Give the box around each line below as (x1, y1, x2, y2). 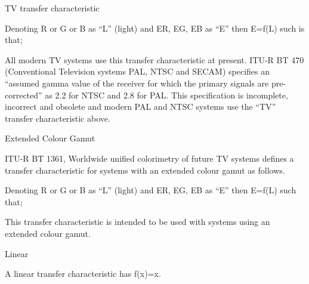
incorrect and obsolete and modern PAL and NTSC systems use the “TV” (5, 100, 276, 113)
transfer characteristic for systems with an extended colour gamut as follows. (5, 163, 285, 176)
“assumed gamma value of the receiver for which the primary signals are (5, 76, 269, 89)
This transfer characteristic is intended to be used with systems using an (5, 215, 270, 228)
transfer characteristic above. (5, 112, 110, 124)
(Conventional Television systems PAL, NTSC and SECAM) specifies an (5, 65, 270, 78)
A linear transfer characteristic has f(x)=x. (5, 267, 161, 280)
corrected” (5, 88, 42, 101)
